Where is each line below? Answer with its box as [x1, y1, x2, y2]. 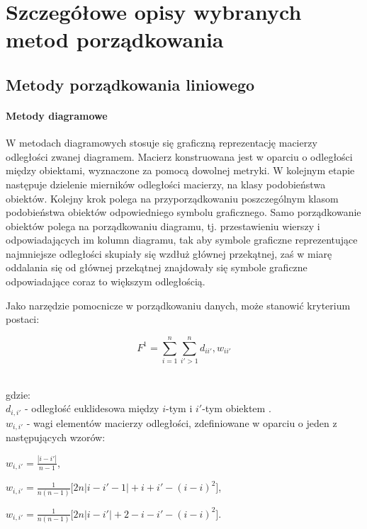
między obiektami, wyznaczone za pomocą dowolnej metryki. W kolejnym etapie [6, 163, 355, 178]
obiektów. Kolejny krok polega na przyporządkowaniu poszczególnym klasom [6, 190, 339, 205]
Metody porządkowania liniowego [6, 73, 255, 95]
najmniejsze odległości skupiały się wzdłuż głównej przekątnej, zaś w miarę [6, 246, 332, 261]
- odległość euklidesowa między [24, 401, 159, 416]
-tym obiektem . [202, 401, 271, 416]
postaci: [6, 312, 40, 326]
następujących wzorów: [6, 430, 106, 445]
